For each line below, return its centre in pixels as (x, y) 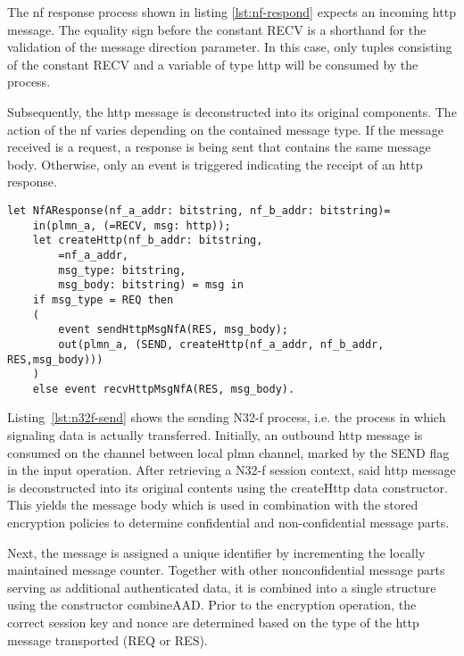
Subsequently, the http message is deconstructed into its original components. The (232, 111)
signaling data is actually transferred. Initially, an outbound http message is (215, 435)
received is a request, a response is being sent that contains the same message (219, 147)
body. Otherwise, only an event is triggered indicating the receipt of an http (215, 164)
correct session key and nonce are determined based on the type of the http (213, 622)
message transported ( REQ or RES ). (108, 639)
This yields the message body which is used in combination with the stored (213, 505)
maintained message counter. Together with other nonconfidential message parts (226, 570)
